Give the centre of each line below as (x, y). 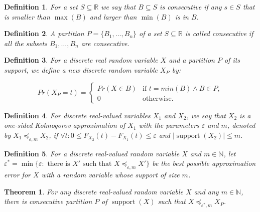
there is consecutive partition (48, 201)
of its (232, 60)
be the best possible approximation (204, 163)
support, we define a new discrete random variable (81, 69)
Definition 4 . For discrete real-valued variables (77, 115)
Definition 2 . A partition (44, 33)
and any (206, 191)
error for (17, 174)
